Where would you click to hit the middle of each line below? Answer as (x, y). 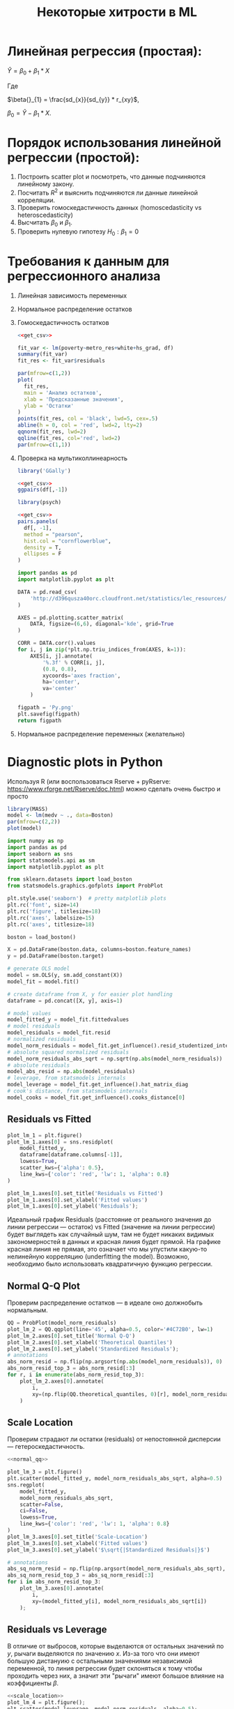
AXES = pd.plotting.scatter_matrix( (70, 618)
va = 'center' (60, 689)
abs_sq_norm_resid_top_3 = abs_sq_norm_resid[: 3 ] (81, 1575)
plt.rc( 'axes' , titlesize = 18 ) (51, 925)
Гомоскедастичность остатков (63, 322)
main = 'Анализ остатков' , (63, 393)
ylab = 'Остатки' (49, 406)
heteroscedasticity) (45, 215)
